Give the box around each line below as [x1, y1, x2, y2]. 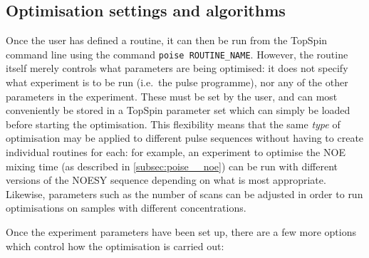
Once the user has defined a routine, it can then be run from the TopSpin [6, 33, 328, 48]
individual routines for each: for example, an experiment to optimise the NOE [6, 145, 345, 160]
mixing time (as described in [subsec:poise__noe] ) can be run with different [6, 158, 338, 173]
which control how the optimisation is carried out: [6, 238, 224, 253]
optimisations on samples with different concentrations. [6, 200, 246, 215]
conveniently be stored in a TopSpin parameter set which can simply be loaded [6, 103, 350, 118]
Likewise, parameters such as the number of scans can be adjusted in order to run [6, 186, 363, 201]
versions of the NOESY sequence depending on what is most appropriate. [6, 172, 326, 187]
